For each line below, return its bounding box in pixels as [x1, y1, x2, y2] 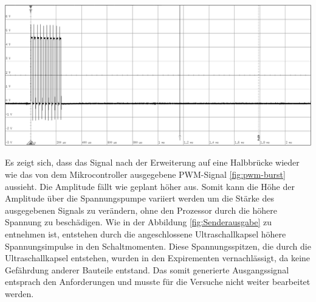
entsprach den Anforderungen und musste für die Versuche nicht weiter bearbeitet [5, 275, 311, 288]
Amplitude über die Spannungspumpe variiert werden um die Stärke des [5, 192, 274, 205]
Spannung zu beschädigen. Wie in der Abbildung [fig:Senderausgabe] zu [5, 216, 272, 228]
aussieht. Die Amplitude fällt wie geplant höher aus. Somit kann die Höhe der [5, 180, 295, 192]
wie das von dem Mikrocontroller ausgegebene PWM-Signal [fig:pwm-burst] [5, 168, 286, 181]
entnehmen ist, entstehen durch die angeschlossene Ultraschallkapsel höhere [5, 227, 286, 240]
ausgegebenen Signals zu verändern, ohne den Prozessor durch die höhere [5, 203, 277, 216]
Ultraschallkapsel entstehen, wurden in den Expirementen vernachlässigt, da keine [5, 251, 311, 264]
